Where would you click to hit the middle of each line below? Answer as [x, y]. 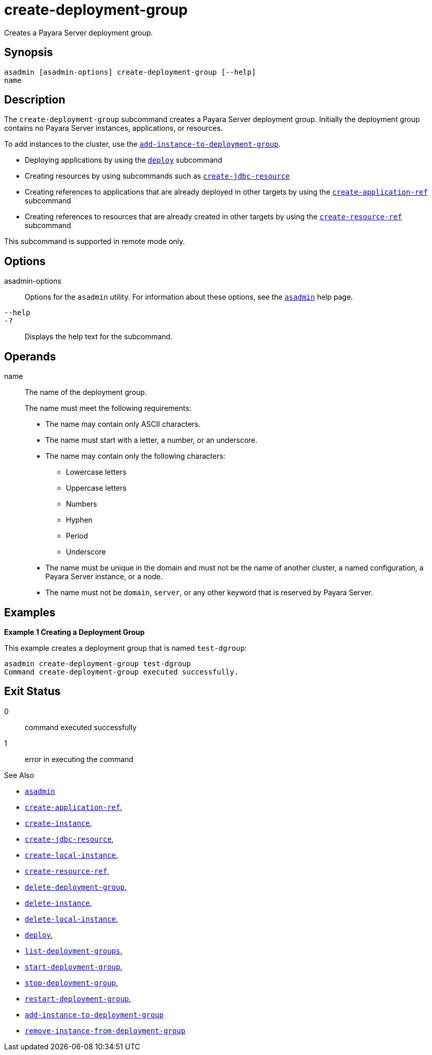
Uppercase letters [96, 488]
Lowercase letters [96, 472]
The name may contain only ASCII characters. [123, 424]
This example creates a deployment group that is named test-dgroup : [126, 648]
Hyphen [79, 520]
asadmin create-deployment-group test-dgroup [98, 663]
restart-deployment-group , [78, 998]
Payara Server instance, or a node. [104, 577]
